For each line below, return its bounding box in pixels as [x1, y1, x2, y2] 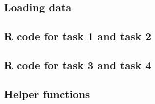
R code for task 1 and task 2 [4, 28, 152, 44]
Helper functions [4, 86, 90, 101]
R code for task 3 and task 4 [4, 57, 152, 72]
